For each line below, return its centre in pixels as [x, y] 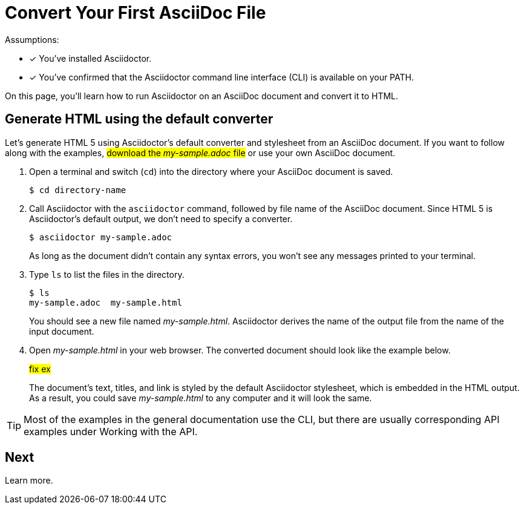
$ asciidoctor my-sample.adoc [101, 237]
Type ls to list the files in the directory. [107, 274]
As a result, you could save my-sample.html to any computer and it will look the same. [201, 398]
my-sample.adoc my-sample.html [106, 302]
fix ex [40, 369]
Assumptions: [32, 39]
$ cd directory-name [78, 190]
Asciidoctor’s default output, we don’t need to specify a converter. [161, 218]
